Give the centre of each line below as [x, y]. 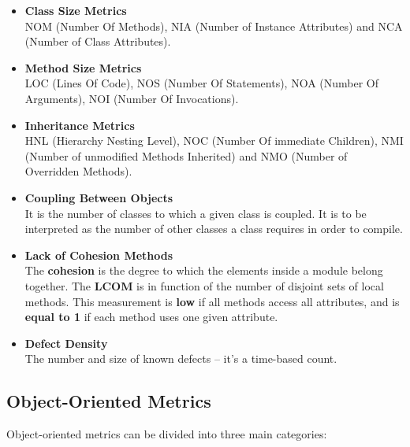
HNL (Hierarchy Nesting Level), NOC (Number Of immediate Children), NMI [214, 140]
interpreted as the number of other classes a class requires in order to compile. [214, 229]
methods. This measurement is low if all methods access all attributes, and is [212, 301]
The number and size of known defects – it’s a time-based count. [181, 358]
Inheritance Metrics [80, 125]
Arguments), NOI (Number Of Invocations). [132, 98]
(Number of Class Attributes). [98, 41]
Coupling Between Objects [99, 197]
